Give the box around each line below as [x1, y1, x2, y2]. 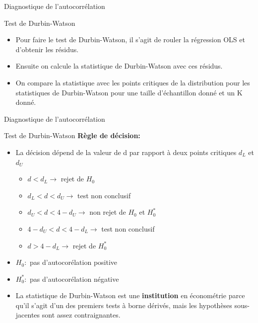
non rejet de [89, 207, 126, 217]
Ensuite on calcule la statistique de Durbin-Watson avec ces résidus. [15, 61, 223, 71]
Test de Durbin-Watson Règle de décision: [4, 130, 140, 141]
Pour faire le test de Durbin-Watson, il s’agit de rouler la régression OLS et [15, 34, 245, 45]
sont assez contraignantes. [42, 310, 121, 320]
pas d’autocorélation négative [30, 273, 119, 284]
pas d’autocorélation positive [30, 257, 118, 267]
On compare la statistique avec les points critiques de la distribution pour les [15, 77, 250, 87]
